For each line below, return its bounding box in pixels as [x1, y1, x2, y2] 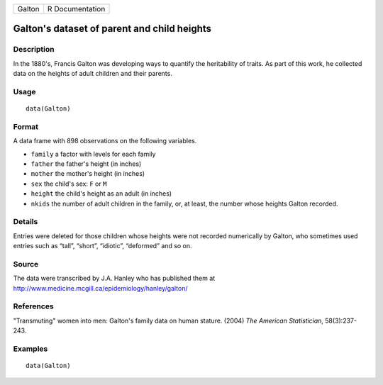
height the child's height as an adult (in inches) [30, 189, 172, 198]
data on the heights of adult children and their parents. [13, 69, 173, 78]
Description [13, 45, 55, 55]
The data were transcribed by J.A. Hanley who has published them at [13, 274, 216, 283]
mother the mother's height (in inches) [30, 169, 145, 178]
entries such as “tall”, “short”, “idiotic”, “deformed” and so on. [13, 242, 192, 250]
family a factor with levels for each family [30, 150, 156, 158]
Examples [13, 344, 48, 354]
